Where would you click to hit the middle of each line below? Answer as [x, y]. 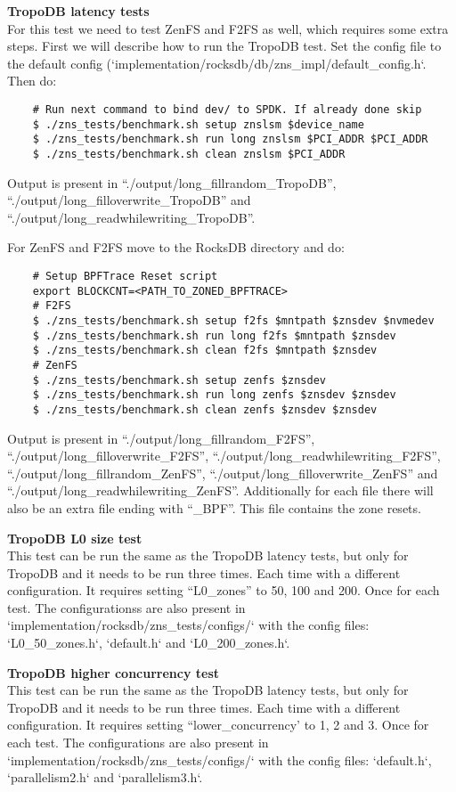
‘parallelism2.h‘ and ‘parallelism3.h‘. [105, 777]
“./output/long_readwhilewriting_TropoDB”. [131, 217]
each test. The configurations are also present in [138, 743]
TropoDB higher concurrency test [114, 672]
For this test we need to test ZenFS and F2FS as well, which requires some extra [228, 28]
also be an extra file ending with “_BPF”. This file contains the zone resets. [214, 507]
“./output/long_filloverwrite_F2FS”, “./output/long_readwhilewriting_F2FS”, [224, 456]
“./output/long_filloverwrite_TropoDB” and [129, 200]
